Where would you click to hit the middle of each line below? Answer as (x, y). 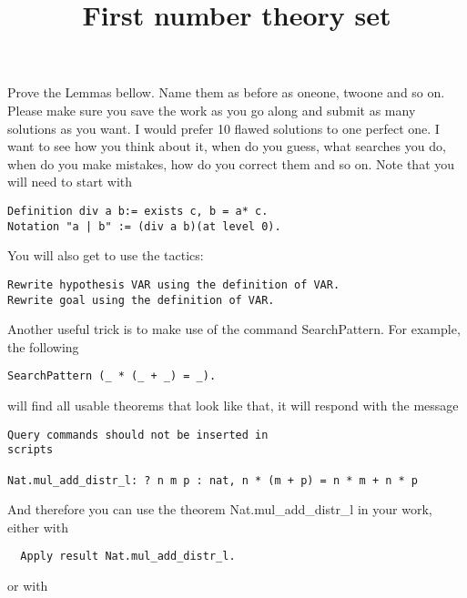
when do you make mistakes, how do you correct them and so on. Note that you (231, 163)
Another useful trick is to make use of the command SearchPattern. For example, (234, 329)
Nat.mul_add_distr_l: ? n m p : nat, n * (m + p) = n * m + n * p (213, 480)
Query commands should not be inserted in (138, 435)
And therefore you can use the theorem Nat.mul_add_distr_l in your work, (220, 509)
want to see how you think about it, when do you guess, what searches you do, (227, 146)
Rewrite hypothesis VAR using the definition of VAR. (174, 284)
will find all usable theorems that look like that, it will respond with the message (233, 405)
